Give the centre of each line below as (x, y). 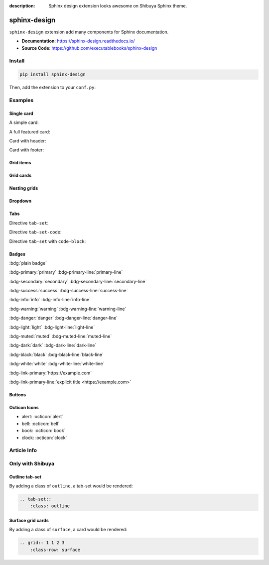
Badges (17, 254)
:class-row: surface (55, 550)
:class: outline (50, 506)
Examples (21, 100)
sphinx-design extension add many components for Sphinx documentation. (89, 32)
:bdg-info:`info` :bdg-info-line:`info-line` (50, 300)
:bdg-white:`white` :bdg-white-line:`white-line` (57, 364)
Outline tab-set (25, 477)
